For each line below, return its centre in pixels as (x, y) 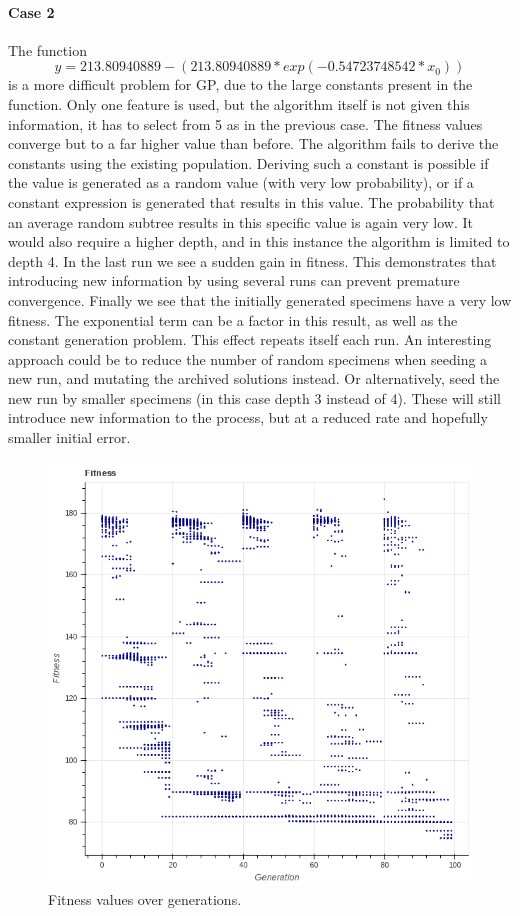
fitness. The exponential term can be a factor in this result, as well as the (233, 319)
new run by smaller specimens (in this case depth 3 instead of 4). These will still (254, 397)
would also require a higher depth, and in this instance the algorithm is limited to (259, 241)
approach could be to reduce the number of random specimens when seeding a (248, 358)
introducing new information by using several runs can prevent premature (234, 280)
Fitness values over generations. (145, 899)
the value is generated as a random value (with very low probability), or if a (241, 182)
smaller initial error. (69, 437)
